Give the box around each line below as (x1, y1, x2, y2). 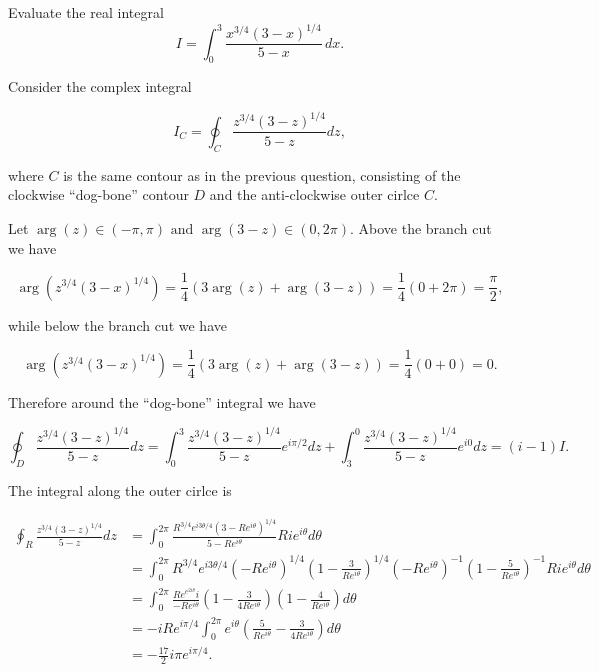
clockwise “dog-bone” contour (8, 184, 189, 205)
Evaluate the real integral (8, 2, 164, 22)
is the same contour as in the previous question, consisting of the (63, 164, 461, 185)
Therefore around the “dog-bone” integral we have (8, 391, 316, 412)
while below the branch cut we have (8, 314, 227, 335)
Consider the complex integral (8, 76, 192, 97)
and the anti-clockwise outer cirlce (209, 184, 420, 205)
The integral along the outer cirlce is (8, 479, 232, 500)
